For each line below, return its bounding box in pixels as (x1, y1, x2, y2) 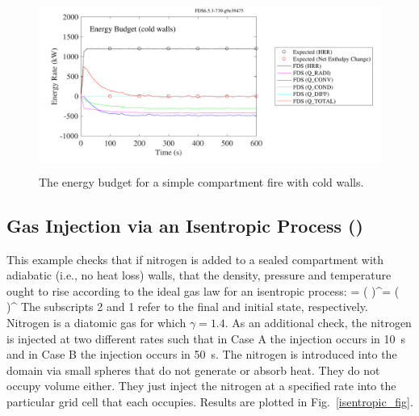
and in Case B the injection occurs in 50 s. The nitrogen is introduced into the (6, 346, 397, 363)
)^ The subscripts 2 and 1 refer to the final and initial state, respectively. (6, 298, 368, 315)
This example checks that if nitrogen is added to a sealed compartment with (6, 250, 384, 267)
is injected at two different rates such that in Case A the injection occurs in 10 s (6, 330, 406, 347)
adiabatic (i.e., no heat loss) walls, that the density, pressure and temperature (6, 267, 392, 284)
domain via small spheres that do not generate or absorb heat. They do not (6, 361, 380, 378)
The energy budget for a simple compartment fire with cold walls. (39, 173, 364, 190)
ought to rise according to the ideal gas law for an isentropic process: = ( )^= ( (6, 282, 400, 299)
